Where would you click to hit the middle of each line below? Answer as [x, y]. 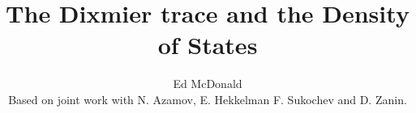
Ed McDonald [208, 84]
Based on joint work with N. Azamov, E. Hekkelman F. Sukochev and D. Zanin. [208, 99]
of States [208, 45]
